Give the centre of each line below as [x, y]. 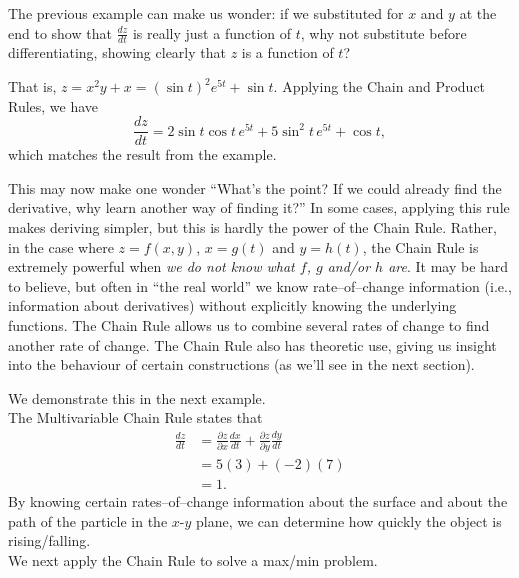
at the [478, 13]
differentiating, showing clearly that [117, 52]
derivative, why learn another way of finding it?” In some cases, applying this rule [259, 207]
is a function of [287, 52]
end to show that [60, 32]
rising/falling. [49, 540]
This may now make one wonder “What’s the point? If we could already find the [255, 187]
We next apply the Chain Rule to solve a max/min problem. [193, 559]
